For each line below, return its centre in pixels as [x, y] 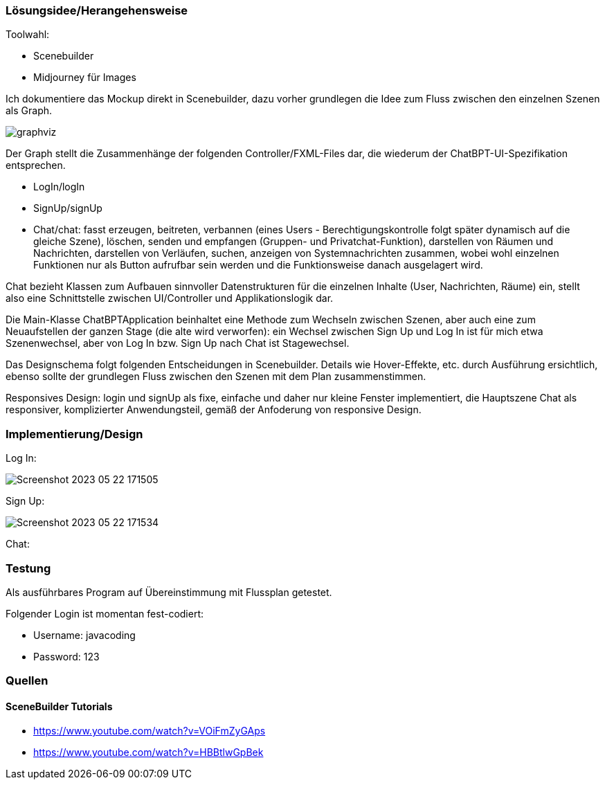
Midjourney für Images [85, 78]
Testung [28, 568]
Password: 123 [66, 656]
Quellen [27, 681]
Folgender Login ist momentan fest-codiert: [105, 613]
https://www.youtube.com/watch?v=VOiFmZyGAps [150, 731]
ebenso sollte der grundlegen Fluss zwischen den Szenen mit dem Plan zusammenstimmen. [216, 377]
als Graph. [29, 111]
